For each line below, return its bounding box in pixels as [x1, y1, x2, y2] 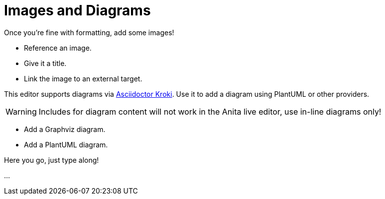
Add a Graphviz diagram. [24, 125, 106, 133]
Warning [5, 106, 37, 117]
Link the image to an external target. [24, 74, 142, 83]
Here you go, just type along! [4, 155, 99, 164]
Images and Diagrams [4, 2, 151, 19]
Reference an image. [24, 43, 92, 52]
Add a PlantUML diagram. [24, 140, 108, 149]
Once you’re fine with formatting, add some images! [4, 28, 174, 37]
